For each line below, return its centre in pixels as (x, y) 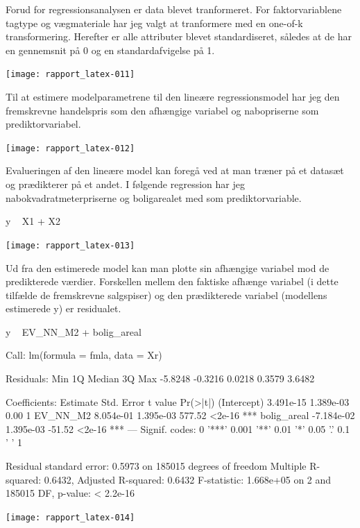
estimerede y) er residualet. (63, 308)
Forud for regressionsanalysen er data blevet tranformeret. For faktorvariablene (174, 9)
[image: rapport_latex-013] (70, 245)
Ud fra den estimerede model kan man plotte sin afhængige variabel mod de (168, 267)
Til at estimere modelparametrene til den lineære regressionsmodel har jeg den (173, 97)
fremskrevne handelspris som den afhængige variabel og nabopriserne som (162, 110)
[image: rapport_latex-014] (70, 517)
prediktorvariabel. (43, 124)
